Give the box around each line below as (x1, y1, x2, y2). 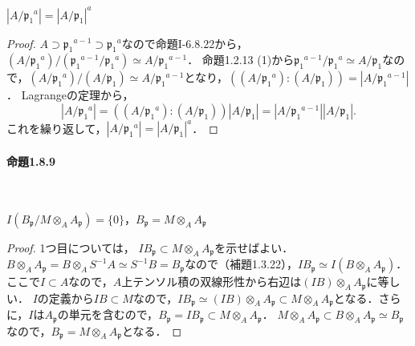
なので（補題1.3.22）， (185, 255, 298, 272)
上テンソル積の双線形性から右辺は (121, 273, 302, 290)
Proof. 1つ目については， (6, 239, 135, 255)
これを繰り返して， (6, 119, 107, 136)
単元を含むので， (68, 306, 159, 323)
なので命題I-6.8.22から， (121, 34, 248, 51)
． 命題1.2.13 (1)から (187, 51, 295, 68)
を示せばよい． (214, 239, 294, 255)
